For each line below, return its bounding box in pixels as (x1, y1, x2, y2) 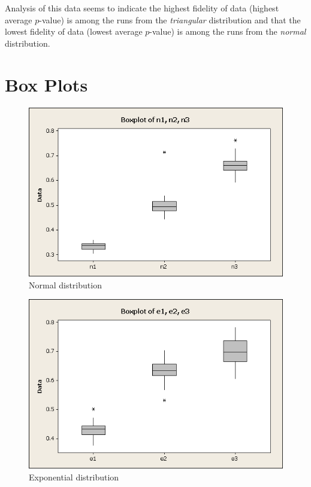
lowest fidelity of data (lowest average (5, 25, 143, 38)
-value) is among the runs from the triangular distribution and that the (39, 13, 301, 26)
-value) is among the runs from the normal (149, 25, 306, 38)
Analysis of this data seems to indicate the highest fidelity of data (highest (5, 2, 279, 14)
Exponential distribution (29, 470, 119, 483)
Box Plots (5, 72, 88, 96)
